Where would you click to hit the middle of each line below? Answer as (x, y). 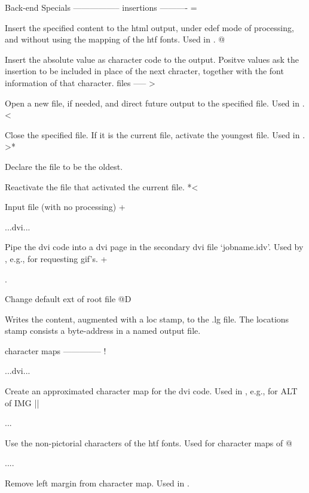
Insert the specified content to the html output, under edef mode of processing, (149, 27)
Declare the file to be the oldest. (64, 166)
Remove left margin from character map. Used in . (97, 483)
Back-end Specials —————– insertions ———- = (101, 7)
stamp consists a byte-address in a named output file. (103, 331)
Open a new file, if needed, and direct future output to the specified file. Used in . (155, 103)
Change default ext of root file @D (68, 299)
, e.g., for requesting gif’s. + (56, 258)
